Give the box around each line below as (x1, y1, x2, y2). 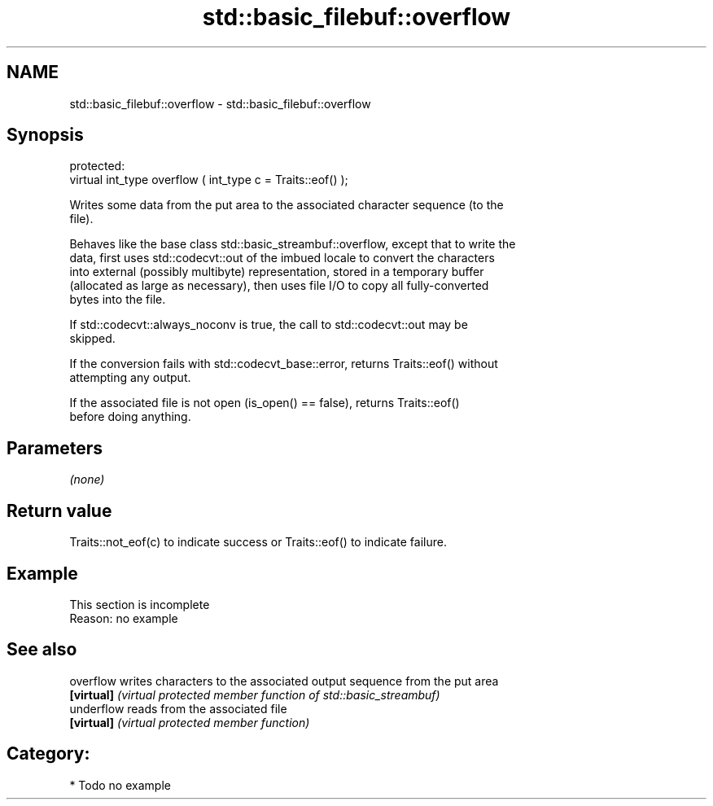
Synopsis (7, 125, 84, 146)
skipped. (69, 331, 116, 346)
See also (7, 639, 77, 660)
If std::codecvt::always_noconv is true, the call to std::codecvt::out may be (69, 318, 468, 332)
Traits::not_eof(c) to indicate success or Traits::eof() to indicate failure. (69, 535, 447, 550)
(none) (69, 472, 105, 487)
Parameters (7, 437, 103, 458)
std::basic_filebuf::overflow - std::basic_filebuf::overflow (69, 96, 371, 111)
